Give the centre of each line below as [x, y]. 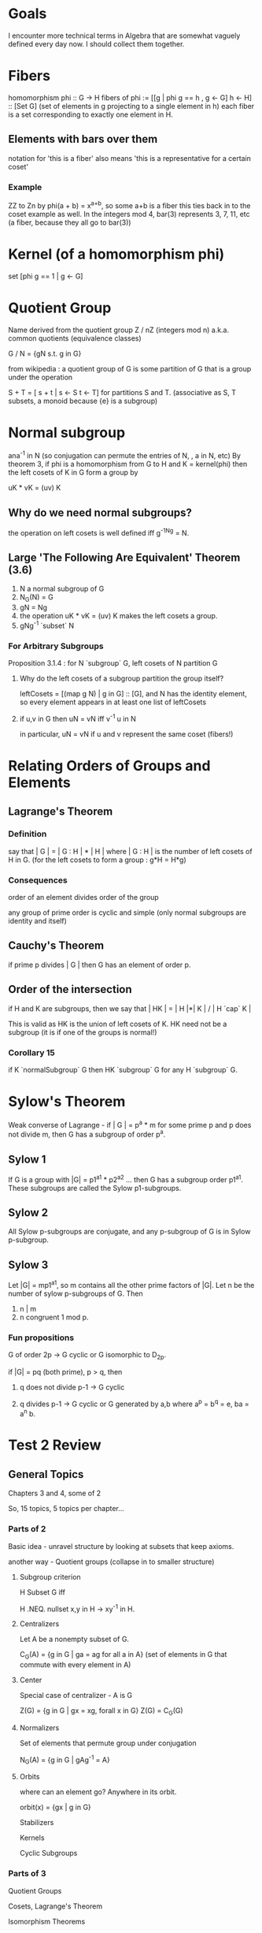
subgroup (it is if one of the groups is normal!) [83, 1032]
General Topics [46, 1474]
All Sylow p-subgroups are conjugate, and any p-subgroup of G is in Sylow [129, 1232]
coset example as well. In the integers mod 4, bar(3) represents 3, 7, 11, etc [129, 214]
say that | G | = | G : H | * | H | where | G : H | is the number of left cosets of [131, 851]
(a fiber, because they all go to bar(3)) [70, 222]
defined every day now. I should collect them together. [96, 43]
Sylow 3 [28, 1265]
